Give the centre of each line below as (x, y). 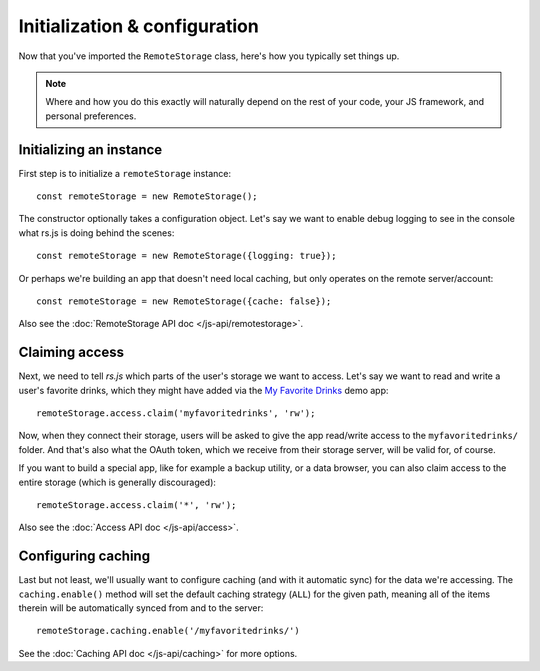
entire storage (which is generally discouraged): (117, 482)
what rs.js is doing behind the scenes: (96, 232)
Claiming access (71, 352)
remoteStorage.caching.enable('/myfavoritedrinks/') (168, 631)
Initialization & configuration (138, 26)
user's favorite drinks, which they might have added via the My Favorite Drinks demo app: (203, 390)
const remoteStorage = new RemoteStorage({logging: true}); (186, 256)
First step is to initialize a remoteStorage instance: (125, 173)
